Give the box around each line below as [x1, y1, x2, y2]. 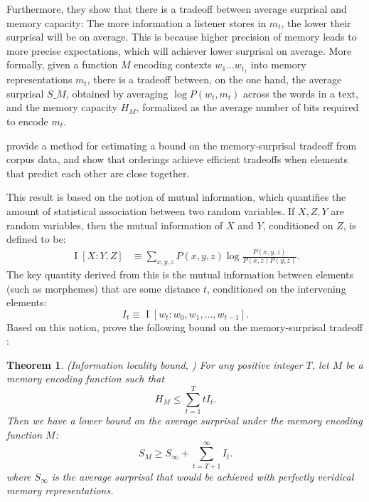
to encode [6, 114, 48, 129]
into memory [250, 57, 306, 72]
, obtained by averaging [65, 85, 169, 100]
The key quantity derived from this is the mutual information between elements [6, 266, 353, 281]
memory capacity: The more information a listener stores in [6, 15, 267, 30]
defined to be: [6, 231, 66, 246]
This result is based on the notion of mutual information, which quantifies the [6, 189, 346, 204]
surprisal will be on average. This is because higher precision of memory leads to [6, 29, 357, 44]
